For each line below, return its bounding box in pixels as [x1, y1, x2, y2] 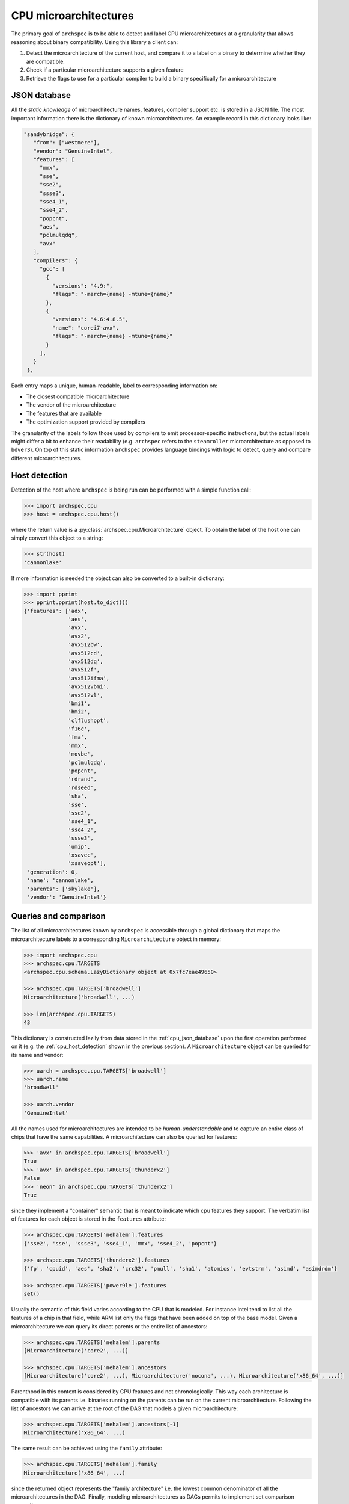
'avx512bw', [68, 641, 103, 648]
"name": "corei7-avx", [52, 324, 120, 331]
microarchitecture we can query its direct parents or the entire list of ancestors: [11, 1322, 208, 1330]
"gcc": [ [39, 265, 65, 273]
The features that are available [26, 410, 102, 417]
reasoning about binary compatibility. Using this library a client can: [11, 38, 178, 45]
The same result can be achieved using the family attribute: [11, 1444, 162, 1452]
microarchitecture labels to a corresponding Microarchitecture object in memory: [11, 935, 222, 943]
